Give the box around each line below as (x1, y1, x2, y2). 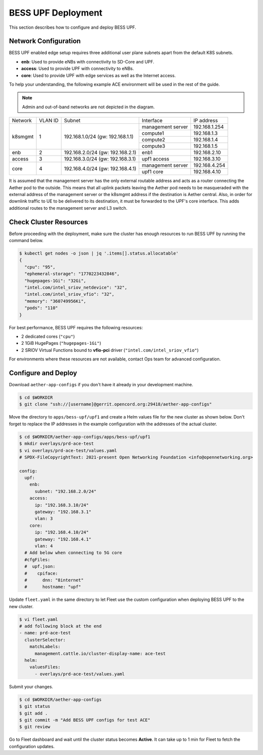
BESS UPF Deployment (9, 7, 103, 18)
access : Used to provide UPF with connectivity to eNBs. (21, 66, 134, 72)
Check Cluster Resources (9, 218, 88, 226)
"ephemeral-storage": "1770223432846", (24, 271, 120, 277)
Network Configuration (9, 37, 81, 45)
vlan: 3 (35, 516, 53, 521)
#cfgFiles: (24, 556, 51, 562)
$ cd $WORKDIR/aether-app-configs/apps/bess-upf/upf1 (19, 434, 150, 439)
